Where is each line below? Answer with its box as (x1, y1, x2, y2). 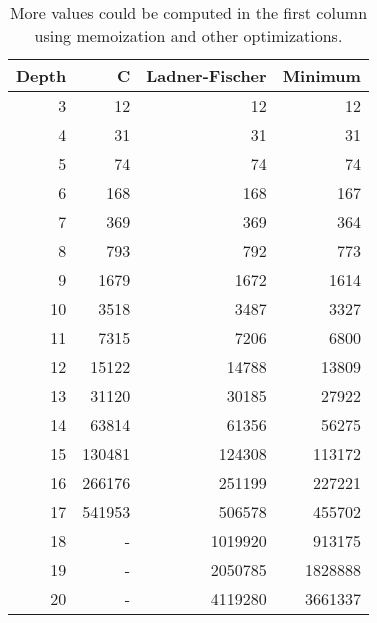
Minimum (282, 64, 361, 87)
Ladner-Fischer (146, 64, 267, 87)
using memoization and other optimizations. (34, 24, 343, 47)
